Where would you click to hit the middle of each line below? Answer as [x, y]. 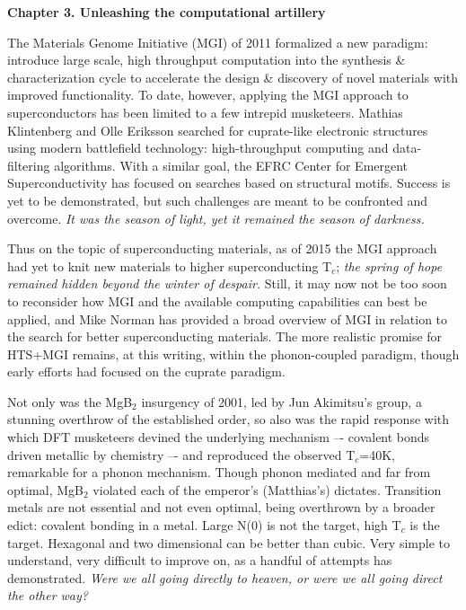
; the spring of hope [389, 265]
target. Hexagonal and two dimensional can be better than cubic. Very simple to [229, 542]
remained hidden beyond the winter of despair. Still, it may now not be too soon [227, 283]
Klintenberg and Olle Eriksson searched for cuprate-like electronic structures [218, 130]
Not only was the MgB [70, 401]
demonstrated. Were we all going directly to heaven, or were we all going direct [225, 577]
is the [425, 525]
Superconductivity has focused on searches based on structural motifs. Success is [229, 183]
